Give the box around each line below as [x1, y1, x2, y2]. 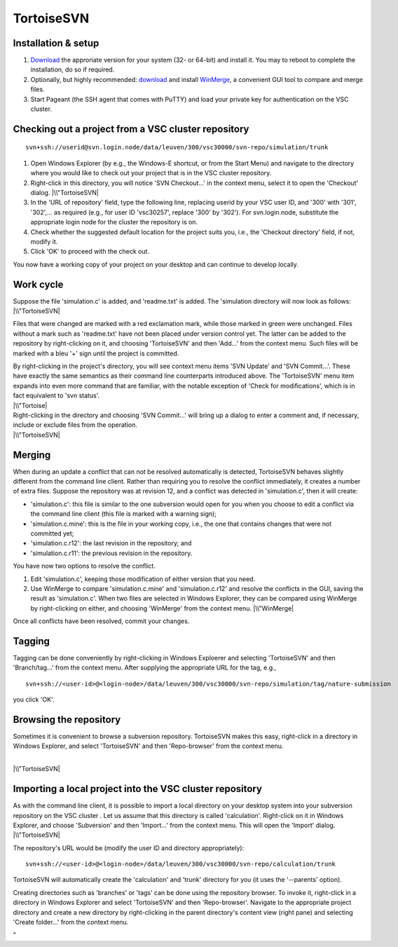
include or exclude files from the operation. [13, 421, 138, 429]
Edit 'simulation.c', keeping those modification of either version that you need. [30, 575, 256, 583]
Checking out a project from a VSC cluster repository [13, 123, 249, 135]
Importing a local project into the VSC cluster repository [13, 783, 263, 795]
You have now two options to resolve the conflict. [13, 561, 156, 571]
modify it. [30, 237, 58, 245]
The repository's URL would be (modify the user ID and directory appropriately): [13, 843, 245, 852]
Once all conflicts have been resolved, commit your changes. [13, 617, 190, 625]
